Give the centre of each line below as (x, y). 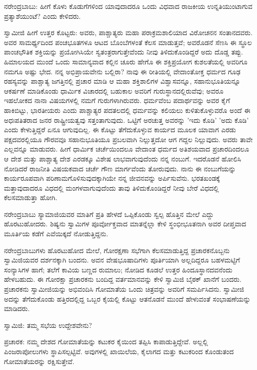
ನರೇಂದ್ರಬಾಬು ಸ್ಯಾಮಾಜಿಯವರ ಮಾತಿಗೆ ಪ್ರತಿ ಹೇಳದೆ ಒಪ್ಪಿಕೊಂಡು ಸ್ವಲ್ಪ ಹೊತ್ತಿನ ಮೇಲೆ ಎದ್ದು (109, 214)
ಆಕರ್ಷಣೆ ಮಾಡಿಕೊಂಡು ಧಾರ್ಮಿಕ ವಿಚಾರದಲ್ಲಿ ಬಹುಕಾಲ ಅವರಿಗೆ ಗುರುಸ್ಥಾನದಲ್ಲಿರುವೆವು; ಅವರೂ (114, 90)
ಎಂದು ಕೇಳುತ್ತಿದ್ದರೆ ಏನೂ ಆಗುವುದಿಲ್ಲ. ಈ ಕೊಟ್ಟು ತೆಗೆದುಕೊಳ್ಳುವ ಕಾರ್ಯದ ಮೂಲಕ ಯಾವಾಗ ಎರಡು (120, 130)
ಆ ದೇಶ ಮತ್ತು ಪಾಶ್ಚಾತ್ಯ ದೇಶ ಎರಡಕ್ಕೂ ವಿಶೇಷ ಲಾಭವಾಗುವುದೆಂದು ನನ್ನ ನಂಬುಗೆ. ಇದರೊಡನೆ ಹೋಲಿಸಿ (123, 158)
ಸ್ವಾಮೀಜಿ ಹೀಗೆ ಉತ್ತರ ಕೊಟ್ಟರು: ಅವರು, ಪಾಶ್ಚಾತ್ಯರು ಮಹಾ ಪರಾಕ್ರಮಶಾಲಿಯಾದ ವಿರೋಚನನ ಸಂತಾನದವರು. (128, 32)
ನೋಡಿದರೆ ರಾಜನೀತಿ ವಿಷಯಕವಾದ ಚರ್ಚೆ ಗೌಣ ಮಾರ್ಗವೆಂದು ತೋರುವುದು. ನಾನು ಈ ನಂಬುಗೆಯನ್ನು (120, 168)
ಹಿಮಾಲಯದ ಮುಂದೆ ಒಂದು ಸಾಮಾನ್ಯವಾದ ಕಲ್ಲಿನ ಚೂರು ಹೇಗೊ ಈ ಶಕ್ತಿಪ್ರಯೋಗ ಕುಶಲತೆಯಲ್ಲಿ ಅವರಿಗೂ (126, 61)
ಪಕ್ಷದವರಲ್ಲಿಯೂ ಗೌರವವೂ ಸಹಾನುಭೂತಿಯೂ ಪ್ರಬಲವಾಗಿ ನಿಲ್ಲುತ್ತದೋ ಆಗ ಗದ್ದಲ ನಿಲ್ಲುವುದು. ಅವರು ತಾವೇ (128, 139)
